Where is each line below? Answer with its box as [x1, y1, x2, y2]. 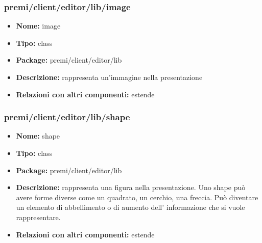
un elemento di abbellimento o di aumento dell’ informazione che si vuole [16, 202, 245, 212]
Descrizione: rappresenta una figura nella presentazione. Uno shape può [16, 182, 246, 193]
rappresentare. [16, 211, 61, 222]
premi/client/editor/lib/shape [4, 111, 130, 123]
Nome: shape [16, 130, 60, 141]
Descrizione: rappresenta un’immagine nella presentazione [16, 72, 203, 82]
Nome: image [16, 20, 61, 31]
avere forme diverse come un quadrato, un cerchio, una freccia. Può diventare [16, 192, 258, 202]
